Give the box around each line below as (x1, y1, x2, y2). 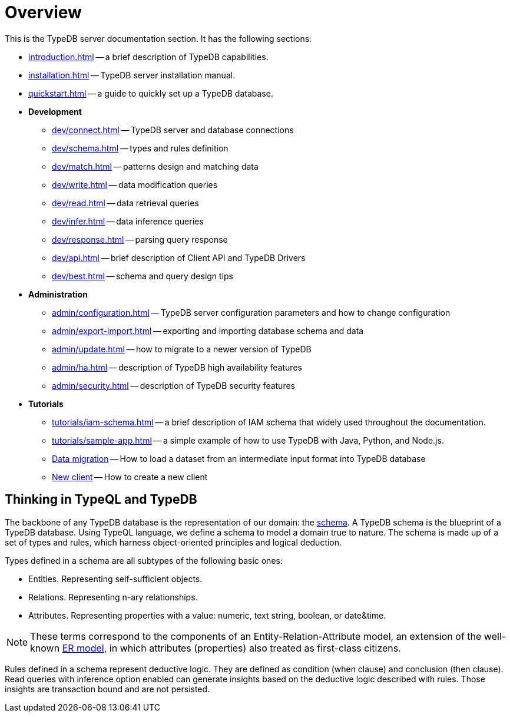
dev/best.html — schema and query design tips (52, 270, 234, 281)
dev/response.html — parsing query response (52, 234, 228, 244)
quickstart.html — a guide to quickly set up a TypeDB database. (28, 88, 273, 98)
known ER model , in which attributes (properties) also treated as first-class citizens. (30, 642, 401, 654)
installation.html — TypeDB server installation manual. (28, 70, 236, 80)
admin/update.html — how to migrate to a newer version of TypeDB (52, 343, 312, 354)
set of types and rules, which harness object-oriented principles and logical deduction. (5, 537, 342, 547)
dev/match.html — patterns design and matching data (52, 161, 259, 171)
